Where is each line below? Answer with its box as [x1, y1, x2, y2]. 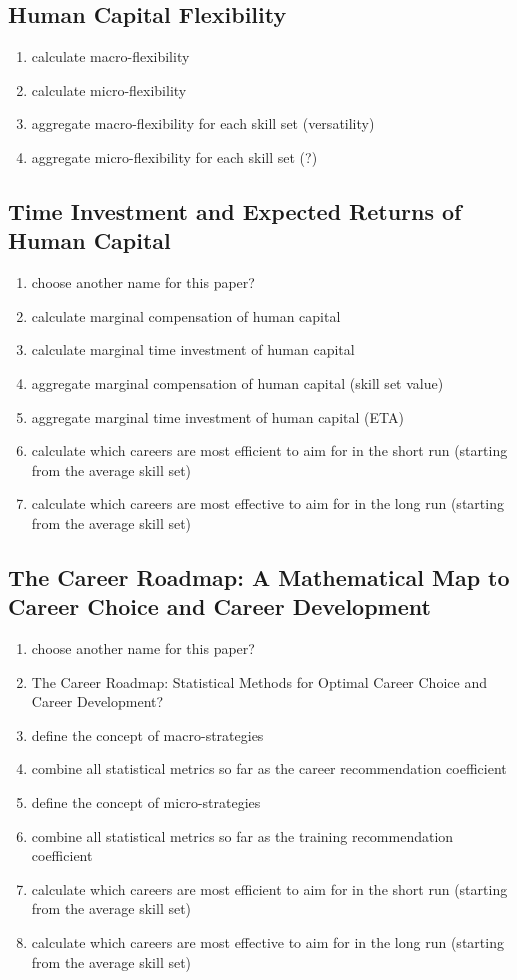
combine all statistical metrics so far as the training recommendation [31, 825, 454, 846]
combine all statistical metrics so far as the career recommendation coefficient [31, 758, 507, 779]
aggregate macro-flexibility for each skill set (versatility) [31, 113, 375, 134]
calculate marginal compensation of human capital [31, 305, 341, 326]
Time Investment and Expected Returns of [8, 195, 462, 226]
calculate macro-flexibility [31, 46, 190, 67]
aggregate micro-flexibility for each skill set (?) [31, 146, 318, 167]
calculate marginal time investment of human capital [31, 339, 355, 360]
